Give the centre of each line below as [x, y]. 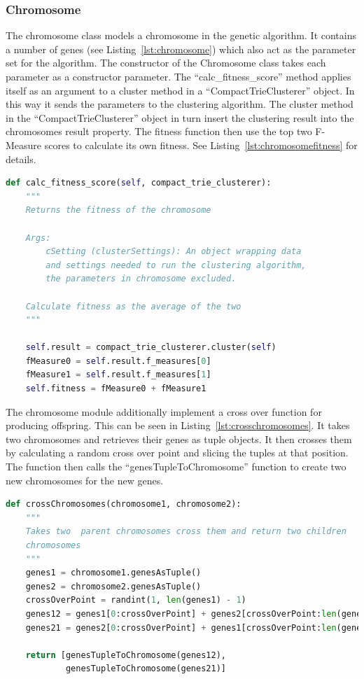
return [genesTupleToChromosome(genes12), [126, 655]
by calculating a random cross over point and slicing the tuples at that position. [177, 453]
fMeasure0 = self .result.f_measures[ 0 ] [118, 361]
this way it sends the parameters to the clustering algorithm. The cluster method [180, 104]
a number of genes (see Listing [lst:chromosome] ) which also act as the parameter [181, 49]
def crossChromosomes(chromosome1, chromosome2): [124, 504]
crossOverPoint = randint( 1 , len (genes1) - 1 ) [136, 600]
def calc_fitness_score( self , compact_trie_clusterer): [139, 183]
